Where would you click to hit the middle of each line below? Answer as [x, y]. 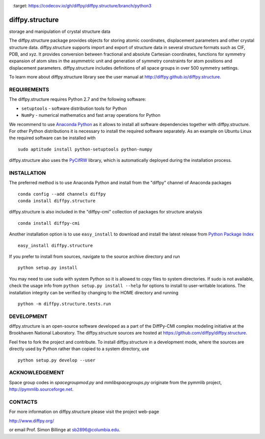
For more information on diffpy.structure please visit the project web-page [84, 412]
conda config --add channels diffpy [62, 194]
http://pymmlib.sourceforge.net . [41, 389]
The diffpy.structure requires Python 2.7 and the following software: [78, 99]
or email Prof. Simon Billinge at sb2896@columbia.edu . [65, 430]
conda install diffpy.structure [57, 201]
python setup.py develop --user [57, 360]
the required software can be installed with [52, 138]
